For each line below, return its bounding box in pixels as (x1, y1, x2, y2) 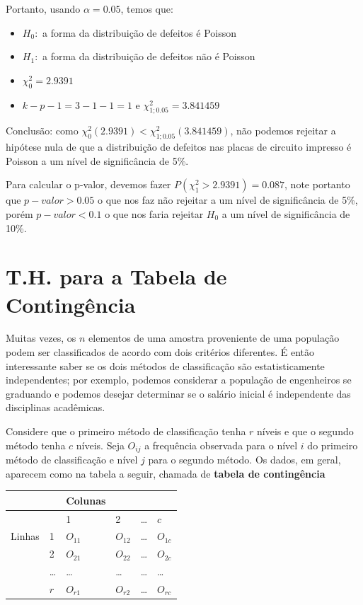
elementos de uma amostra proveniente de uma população (88, 330, 340, 345)
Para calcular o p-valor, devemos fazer (6, 177, 171, 192)
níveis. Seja (76, 437, 125, 452)
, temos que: (120, 1, 173, 16)
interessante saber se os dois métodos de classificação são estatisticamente (6, 358, 325, 373)
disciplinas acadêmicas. (6, 400, 105, 415)
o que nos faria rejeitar (105, 206, 204, 221)
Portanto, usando (6, 1, 81, 16)
